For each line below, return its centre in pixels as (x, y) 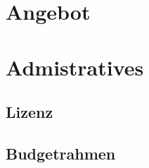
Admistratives (75, 67)
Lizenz (30, 112)
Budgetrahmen (61, 153)
